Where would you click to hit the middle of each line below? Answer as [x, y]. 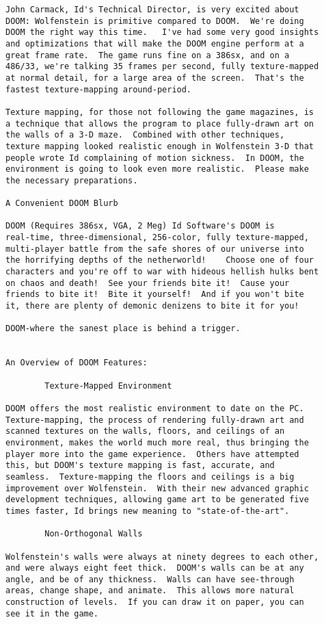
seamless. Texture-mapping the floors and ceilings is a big [150, 477]
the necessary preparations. [72, 180]
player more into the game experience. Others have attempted [152, 454]
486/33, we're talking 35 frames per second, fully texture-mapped [162, 67]
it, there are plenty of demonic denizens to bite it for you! [152, 306]
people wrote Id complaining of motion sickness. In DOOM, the [155, 158]
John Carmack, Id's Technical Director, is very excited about [152, 10]
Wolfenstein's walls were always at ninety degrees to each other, [162, 557]
